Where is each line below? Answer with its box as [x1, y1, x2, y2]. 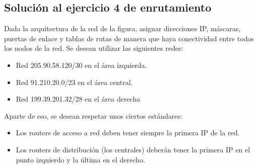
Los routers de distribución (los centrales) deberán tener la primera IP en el [16, 144, 250, 154]
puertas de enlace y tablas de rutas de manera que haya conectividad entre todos [4, 33, 254, 43]
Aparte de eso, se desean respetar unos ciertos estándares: [4, 110, 182, 121]
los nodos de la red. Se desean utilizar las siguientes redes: [4, 43, 183, 53]
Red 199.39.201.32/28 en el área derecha [16, 94, 141, 104]
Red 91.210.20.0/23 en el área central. [16, 76, 133, 87]
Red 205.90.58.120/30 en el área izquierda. [16, 59, 147, 70]
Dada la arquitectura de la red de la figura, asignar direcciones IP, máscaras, [4, 23, 241, 34]
